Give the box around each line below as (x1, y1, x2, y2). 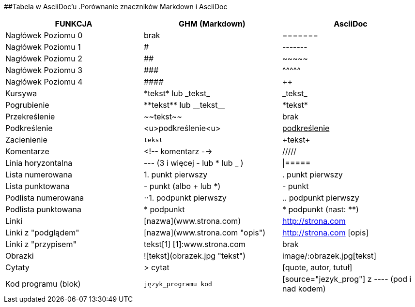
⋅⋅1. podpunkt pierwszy (143, 193, 227, 203)
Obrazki (5, 251, 34, 261)
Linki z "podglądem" (5, 228, 79, 237)
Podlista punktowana (5, 205, 81, 214)
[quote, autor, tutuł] (282, 263, 353, 272)
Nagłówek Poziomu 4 (5, 77, 83, 87)
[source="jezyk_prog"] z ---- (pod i (282, 274, 412, 284)
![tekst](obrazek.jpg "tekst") (143, 251, 246, 261)
